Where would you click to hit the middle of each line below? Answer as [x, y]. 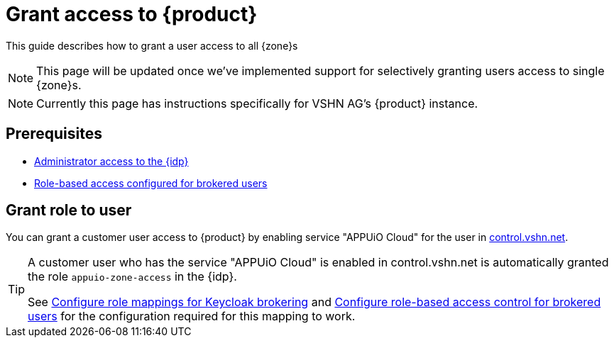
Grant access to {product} [132, 14]
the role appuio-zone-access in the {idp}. [132, 277]
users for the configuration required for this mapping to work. [192, 316]
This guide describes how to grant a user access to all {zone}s [152, 45]
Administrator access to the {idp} [111, 161]
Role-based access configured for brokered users [151, 183]
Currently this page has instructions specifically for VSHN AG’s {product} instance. [257, 103]
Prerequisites [54, 134]
